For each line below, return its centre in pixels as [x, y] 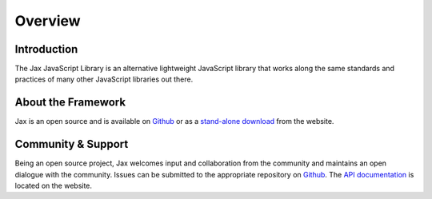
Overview [48, 21]
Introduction [46, 49]
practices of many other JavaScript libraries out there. [104, 79]
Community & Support [72, 144]
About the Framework [70, 103]
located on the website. [53, 186]
